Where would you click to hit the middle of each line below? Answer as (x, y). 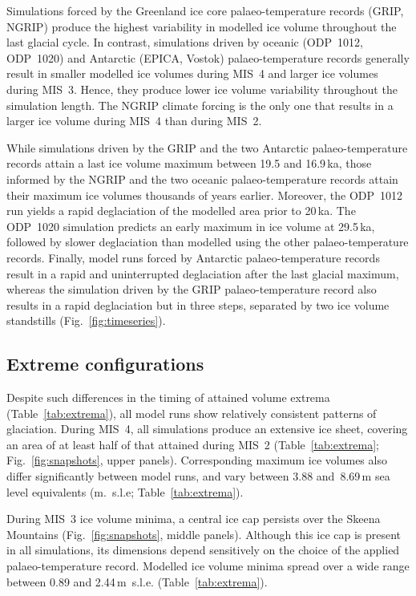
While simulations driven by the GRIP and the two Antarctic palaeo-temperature (207, 147)
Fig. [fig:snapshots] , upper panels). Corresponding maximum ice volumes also (197, 460)
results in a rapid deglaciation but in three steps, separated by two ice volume (198, 304)
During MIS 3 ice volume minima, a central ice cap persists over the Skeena (194, 519)
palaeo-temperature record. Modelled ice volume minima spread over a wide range (208, 566)
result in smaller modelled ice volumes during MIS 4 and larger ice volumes (192, 73)
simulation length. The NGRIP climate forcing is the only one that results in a (200, 105)
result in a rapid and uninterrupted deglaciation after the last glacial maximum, (203, 273)
